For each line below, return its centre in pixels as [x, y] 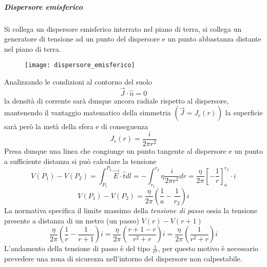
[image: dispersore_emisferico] [80, 65]
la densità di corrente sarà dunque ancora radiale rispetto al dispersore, [117, 100]
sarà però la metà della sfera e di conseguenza [76, 126]
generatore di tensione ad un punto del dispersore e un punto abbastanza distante [133, 39]
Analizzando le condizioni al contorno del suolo [78, 81]
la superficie [244, 112]
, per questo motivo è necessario [208, 248]
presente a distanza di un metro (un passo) [72, 220]
